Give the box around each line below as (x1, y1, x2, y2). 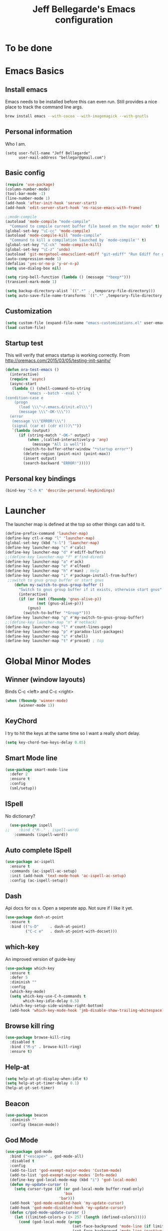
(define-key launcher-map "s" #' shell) (5, 634, 88, 639)
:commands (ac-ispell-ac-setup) (9, 869, 77, 874)
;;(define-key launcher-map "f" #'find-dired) (5, 554, 104, 559)
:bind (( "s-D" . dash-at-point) (9, 924, 86, 929)
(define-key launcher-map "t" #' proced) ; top (5, 639, 104, 644)
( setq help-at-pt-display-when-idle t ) (5, 1076, 88, 1081)
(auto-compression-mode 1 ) (5, 256, 61, 262)
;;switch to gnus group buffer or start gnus (7, 578, 104, 583)
